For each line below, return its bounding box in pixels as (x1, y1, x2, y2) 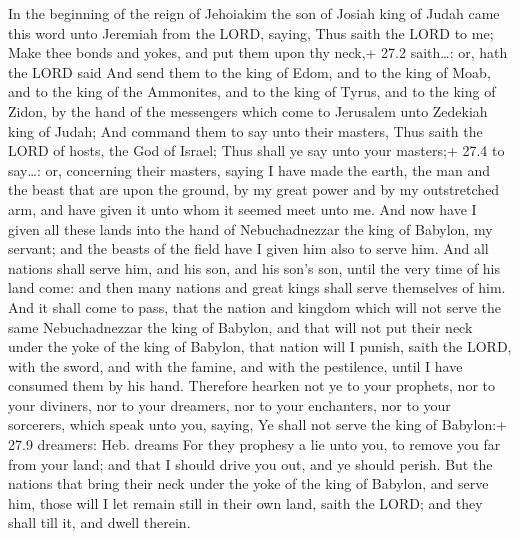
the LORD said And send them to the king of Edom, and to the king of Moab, (8, 61, 491, 82)
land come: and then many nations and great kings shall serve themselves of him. (8, 277, 506, 298)
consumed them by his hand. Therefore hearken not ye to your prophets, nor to (8, 375, 495, 396)
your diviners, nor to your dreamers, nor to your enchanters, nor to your (8, 394, 451, 415)
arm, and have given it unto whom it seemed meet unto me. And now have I (8, 198, 477, 219)
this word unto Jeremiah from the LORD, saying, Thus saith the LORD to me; (8, 22, 494, 43)
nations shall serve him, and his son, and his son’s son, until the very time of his (8, 257, 501, 278)
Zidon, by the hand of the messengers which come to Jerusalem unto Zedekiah (8, 100, 488, 121)
